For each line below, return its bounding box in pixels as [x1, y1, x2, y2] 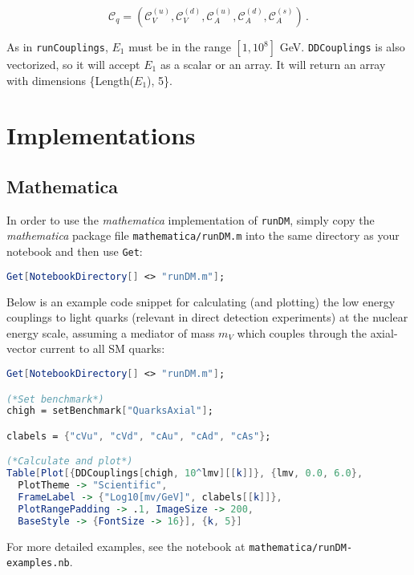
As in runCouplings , [6, 38, 108, 55]
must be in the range [128, 38, 231, 55]
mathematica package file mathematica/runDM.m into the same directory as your [6, 227, 400, 244]
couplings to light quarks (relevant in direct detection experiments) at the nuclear [6, 309, 408, 326]
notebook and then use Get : [6, 243, 143, 260]
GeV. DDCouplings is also [279, 38, 405, 55]
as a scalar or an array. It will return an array [160, 56, 386, 72]
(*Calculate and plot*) [6, 456, 133, 468]
